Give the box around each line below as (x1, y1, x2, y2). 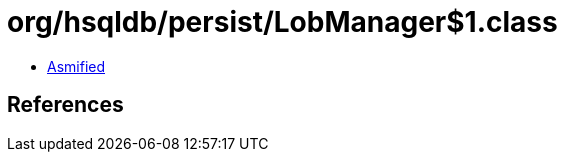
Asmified (47, 57, 106, 75)
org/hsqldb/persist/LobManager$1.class (7, 5, 558, 39)
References (7, 92, 124, 118)
